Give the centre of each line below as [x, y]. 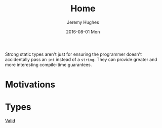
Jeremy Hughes [83, 22]
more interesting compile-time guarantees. [49, 64]
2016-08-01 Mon [83, 32]
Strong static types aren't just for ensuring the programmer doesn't [74, 54]
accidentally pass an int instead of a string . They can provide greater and [81, 59]
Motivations [30, 85]
